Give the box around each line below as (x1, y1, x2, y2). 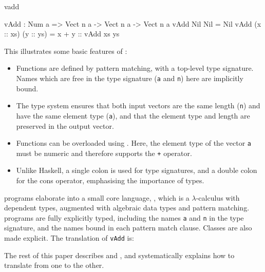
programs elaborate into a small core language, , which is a (4, 192, 190, 203)
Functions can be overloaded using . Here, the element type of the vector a (16, 138, 251, 148)
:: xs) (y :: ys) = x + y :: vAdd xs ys (4, 28, 120, 39)
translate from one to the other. (4, 260, 104, 270)
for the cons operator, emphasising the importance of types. (16, 175, 204, 186)
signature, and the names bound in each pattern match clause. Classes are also (4, 222, 252, 233)
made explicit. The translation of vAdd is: (4, 232, 134, 243)
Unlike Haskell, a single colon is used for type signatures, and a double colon (16, 165, 257, 176)
